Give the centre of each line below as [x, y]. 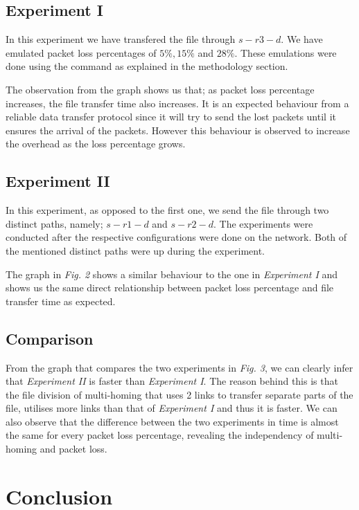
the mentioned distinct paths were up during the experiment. [135, 250]
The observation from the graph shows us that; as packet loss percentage [160, 89]
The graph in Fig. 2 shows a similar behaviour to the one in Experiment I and [172, 274]
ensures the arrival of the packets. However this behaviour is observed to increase [178, 130]
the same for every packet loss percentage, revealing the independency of [160, 435]
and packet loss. [73, 449]
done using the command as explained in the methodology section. [147, 66]
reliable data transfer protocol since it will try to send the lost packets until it [171, 117]
